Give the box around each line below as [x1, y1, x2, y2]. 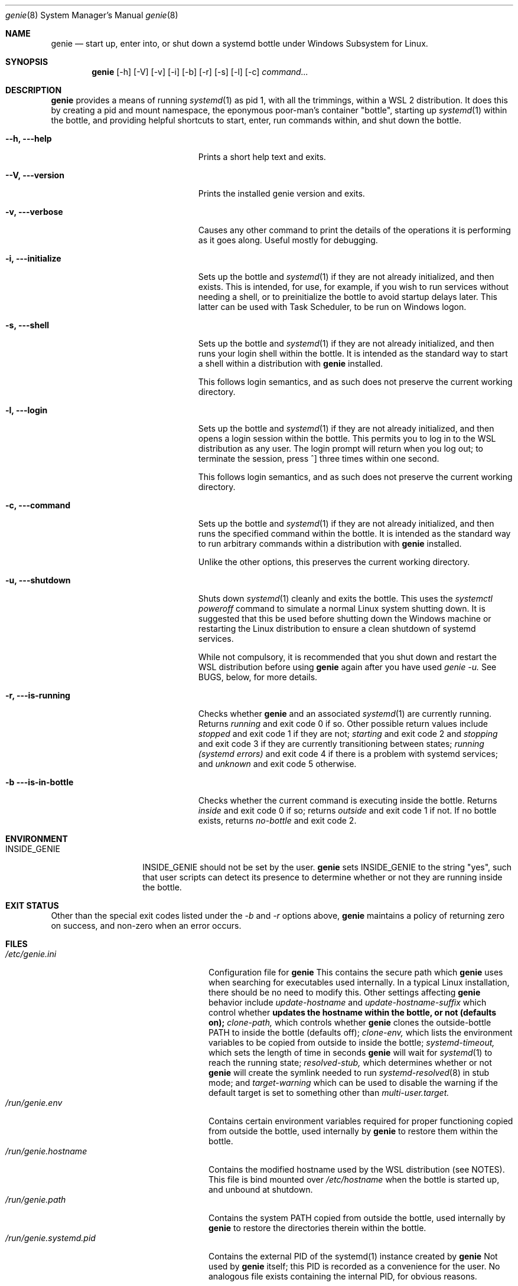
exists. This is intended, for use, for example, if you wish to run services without [198, 282, 509, 292]
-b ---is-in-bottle [5, 777, 74, 787]
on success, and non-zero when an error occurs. [51, 921, 242, 931]
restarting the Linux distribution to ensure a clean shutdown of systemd [198, 624, 476, 634]
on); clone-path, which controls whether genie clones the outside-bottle [208, 1017, 491, 1027]
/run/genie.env [5, 1098, 63, 1108]
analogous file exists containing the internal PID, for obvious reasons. [208, 1271, 477, 1281]
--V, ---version [5, 170, 64, 180]
